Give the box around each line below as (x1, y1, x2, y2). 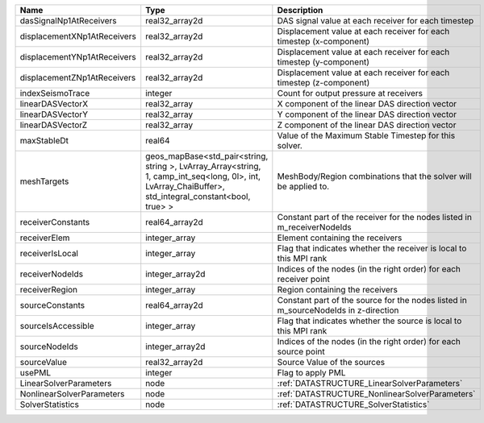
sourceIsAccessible (19, 321, 94, 331)
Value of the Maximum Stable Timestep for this (277, 130, 456, 141)
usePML (19, 367, 52, 378)
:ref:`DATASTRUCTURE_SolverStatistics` (277, 399, 430, 410)
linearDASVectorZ (19, 119, 88, 131)
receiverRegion (19, 284, 78, 295)
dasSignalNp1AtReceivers (19, 15, 117, 26)
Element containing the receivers (277, 232, 403, 243)
